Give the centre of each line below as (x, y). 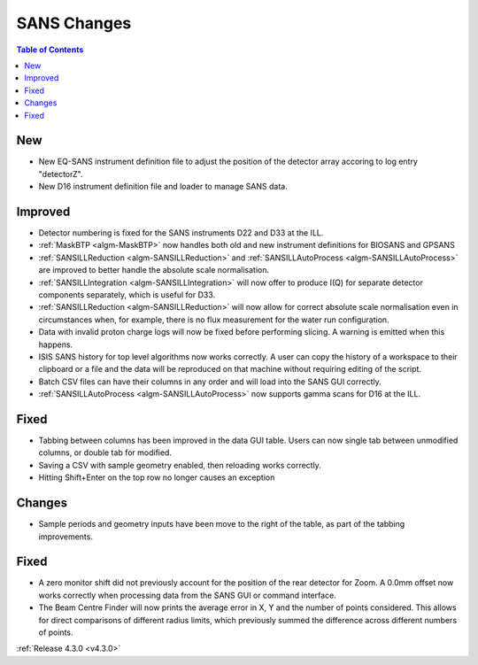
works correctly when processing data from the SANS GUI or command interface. (187, 595)
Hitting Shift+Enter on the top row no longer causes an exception (157, 477)
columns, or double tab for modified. (105, 452)
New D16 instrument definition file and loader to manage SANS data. (163, 187)
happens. (56, 344)
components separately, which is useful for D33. (127, 295)
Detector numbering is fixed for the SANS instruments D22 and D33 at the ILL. (181, 233)
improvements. (66, 537)
